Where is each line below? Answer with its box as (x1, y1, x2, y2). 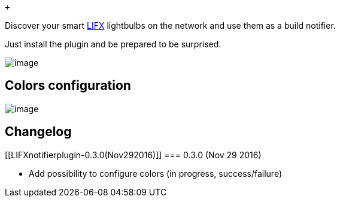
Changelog (5, 124, 72, 140)
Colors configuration (5, 78, 131, 94)
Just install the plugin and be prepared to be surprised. (5, 39, 221, 49)
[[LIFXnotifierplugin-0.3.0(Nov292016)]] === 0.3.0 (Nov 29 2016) (5, 149, 262, 160)
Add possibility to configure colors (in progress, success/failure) (29, 168, 283, 179)
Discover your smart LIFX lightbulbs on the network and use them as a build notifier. (5, 20, 336, 31)
